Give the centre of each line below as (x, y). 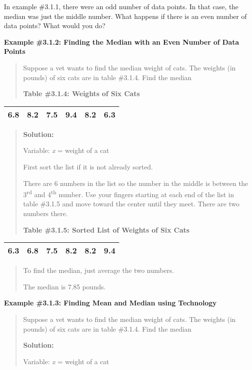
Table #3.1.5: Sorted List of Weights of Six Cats (106, 229)
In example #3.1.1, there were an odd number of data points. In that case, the (121, 6)
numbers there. (45, 213)
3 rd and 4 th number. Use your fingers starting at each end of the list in (129, 193)
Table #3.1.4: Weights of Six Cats (81, 93)
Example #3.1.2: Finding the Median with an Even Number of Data (122, 42)
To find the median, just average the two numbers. (99, 270)
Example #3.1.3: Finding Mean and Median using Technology (110, 303)
